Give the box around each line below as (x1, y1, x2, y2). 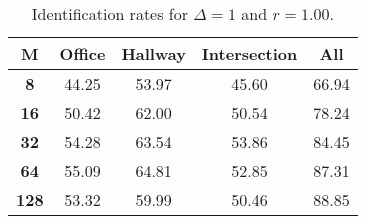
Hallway (121, 42, 186, 65)
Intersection (201, 42, 298, 65)
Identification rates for (31, 2, 189, 25)
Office (59, 42, 106, 65)
